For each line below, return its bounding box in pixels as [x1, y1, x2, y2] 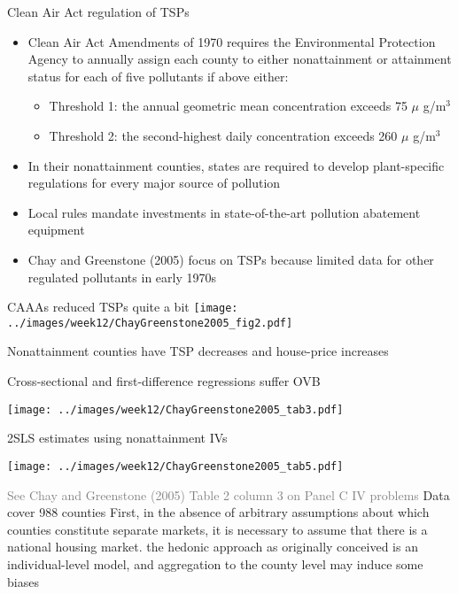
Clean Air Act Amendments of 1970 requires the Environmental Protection [27, 32, 436, 50]
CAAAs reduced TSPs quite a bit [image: [7, 297, 238, 316]
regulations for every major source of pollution [27, 174, 281, 192]
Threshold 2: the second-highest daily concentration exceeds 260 [49, 126, 398, 144]
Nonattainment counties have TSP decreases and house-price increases [7, 342, 389, 360]
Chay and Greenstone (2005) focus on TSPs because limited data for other [27, 250, 434, 268]
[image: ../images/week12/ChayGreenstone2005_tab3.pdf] [7, 403, 344, 416]
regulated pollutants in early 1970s [27, 267, 216, 286]
